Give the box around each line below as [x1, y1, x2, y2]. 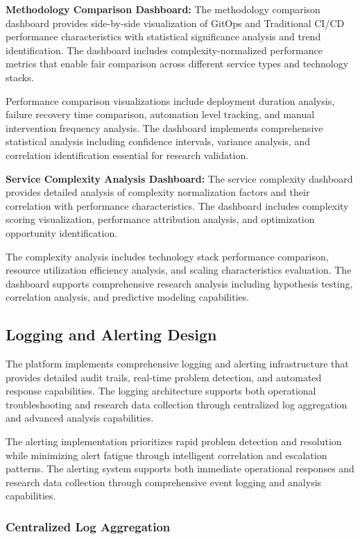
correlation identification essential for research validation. [6, 147, 249, 162]
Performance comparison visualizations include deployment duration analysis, [6, 93, 335, 108]
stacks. [6, 69, 34, 84]
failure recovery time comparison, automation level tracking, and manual [6, 107, 315, 122]
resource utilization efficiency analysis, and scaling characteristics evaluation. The [6, 263, 352, 277]
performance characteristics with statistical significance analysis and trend [6, 29, 321, 44]
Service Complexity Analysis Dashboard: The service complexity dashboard [6, 171, 353, 185]
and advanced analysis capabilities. [6, 411, 154, 425]
